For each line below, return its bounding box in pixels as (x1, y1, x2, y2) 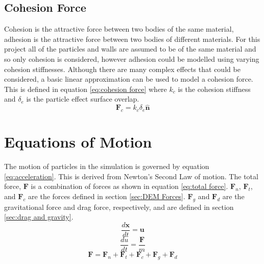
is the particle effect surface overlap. (26, 93, 139, 104)
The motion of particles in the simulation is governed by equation (4, 161, 209, 172)
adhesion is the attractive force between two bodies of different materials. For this (4, 33, 260, 44)
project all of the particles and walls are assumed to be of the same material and (4, 43, 256, 54)
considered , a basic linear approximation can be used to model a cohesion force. (4, 74, 253, 84)
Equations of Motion (4, 131, 152, 152)
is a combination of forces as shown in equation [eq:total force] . (31, 181, 228, 191)
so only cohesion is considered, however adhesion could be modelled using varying (4, 53, 259, 64)
